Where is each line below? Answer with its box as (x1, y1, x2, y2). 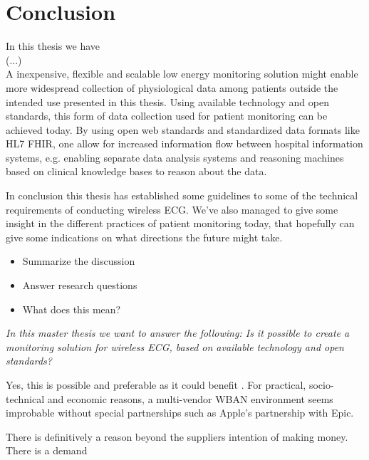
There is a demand (6, 443, 88, 458)
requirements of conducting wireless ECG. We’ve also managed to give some (6, 202, 338, 216)
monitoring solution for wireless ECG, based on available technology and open (6, 339, 344, 354)
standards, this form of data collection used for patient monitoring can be (6, 108, 328, 123)
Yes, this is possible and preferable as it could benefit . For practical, (6, 377, 306, 392)
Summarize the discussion (22, 253, 135, 268)
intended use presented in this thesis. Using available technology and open (6, 94, 329, 109)
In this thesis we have (6, 38, 100, 53)
